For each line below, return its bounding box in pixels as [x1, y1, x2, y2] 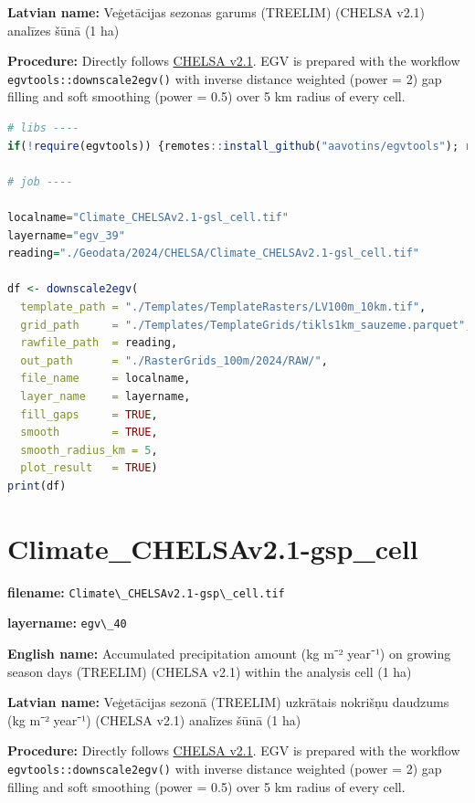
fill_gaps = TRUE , [20, 407, 158, 421]
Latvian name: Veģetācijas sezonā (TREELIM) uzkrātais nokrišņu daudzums [7, 692, 449, 712]
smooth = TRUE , [20, 426, 158, 439]
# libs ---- [7, 122, 79, 135]
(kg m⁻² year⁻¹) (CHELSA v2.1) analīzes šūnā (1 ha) [7, 710, 301, 729]
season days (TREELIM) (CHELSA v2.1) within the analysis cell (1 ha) [7, 661, 412, 681]
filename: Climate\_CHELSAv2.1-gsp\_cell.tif [7, 582, 285, 601]
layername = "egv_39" [7, 228, 125, 242]
